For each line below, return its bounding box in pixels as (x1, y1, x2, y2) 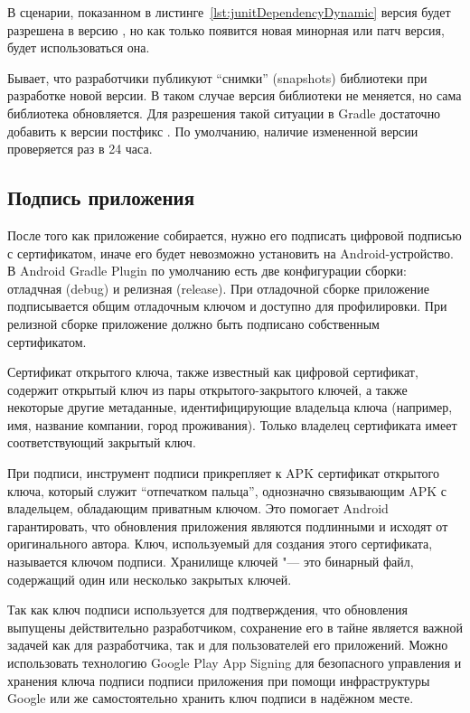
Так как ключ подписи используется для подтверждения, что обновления (7, 600, 408, 619)
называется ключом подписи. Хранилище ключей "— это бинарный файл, (7, 552, 414, 571)
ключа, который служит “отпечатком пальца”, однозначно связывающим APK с (7, 481, 446, 500)
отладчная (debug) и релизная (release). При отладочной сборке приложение (7, 278, 429, 297)
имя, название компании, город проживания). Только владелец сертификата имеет (7, 415, 457, 434)
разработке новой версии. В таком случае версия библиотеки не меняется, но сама (7, 86, 462, 105)
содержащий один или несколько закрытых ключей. (7, 569, 292, 588)
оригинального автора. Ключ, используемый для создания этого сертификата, (7, 534, 433, 553)
